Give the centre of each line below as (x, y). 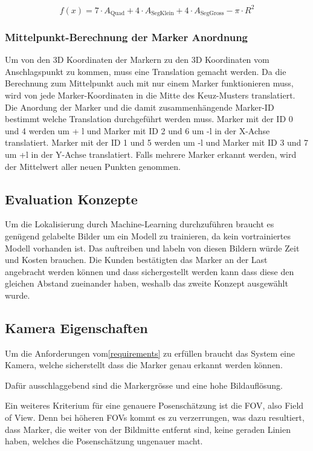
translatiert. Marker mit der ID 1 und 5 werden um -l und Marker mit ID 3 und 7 (157, 142)
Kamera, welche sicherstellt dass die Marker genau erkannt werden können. (144, 365)
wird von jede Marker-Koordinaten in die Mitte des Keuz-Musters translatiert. (150, 95)
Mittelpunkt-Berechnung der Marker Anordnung (127, 37)
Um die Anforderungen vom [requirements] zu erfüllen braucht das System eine (150, 353)
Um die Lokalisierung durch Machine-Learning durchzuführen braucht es (140, 224)
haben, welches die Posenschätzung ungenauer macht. (104, 441)
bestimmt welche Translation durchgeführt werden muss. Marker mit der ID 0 (149, 119)
